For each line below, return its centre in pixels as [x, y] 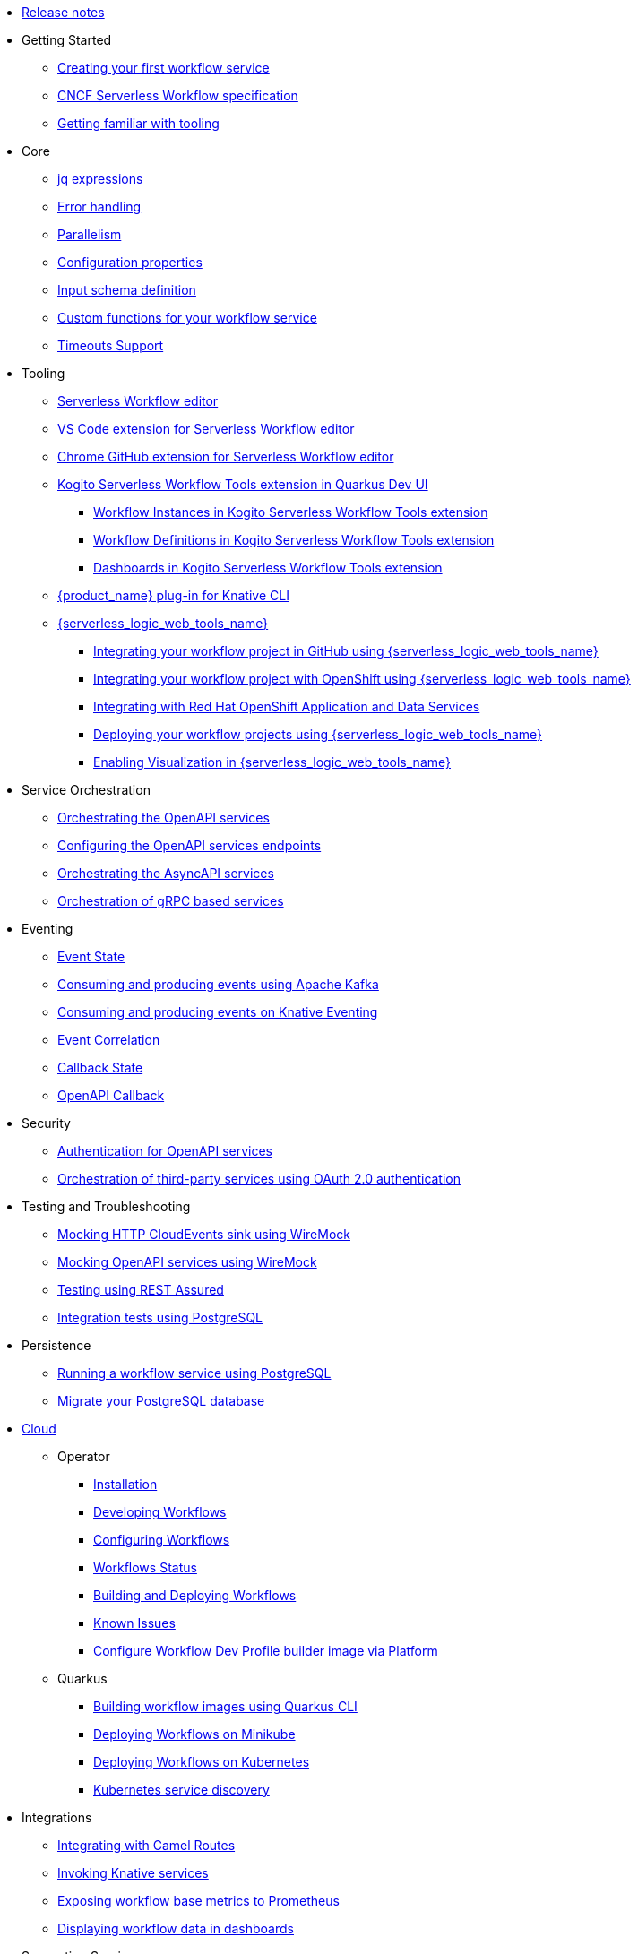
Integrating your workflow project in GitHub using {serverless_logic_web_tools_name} [346, 651]
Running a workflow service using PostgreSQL [194, 1373]
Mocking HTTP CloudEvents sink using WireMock [204, 1234]
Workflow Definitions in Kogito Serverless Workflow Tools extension [294, 540]
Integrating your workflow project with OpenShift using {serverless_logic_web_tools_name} [362, 679]
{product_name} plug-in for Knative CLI [173, 595]
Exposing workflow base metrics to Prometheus [198, 1901]
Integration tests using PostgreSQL [160, 1317]
